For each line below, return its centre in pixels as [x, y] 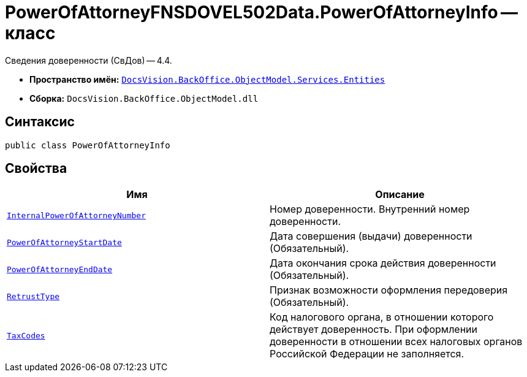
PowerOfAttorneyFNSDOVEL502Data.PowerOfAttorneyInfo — [262, 12]
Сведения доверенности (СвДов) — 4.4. [89, 60]
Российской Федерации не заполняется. [367, 354]
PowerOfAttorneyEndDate [60, 269]
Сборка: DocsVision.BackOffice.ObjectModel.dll [144, 98]
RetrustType [33, 296]
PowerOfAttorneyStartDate [64, 242]
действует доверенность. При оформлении [373, 329]
